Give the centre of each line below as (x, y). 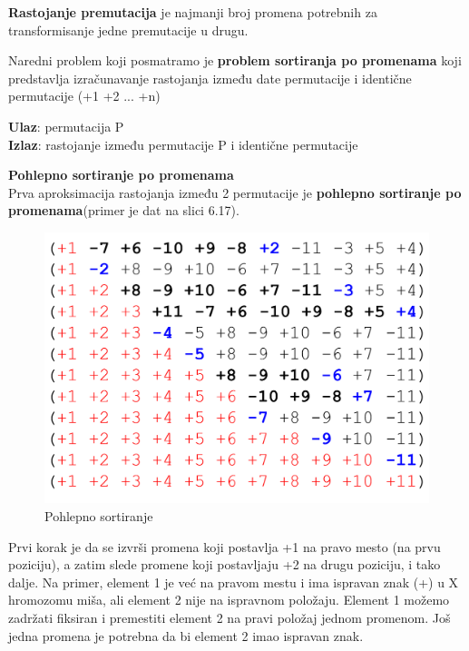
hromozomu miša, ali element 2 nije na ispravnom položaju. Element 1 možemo (229, 600)
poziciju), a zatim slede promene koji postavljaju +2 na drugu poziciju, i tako (225, 564)
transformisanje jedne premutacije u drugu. (128, 30)
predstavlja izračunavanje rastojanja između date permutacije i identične (210, 78)
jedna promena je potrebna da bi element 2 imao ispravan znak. (186, 635)
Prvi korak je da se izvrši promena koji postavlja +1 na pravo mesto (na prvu (225, 546)
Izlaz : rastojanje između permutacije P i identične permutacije (183, 144)
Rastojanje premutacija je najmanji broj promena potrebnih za (193, 12)
